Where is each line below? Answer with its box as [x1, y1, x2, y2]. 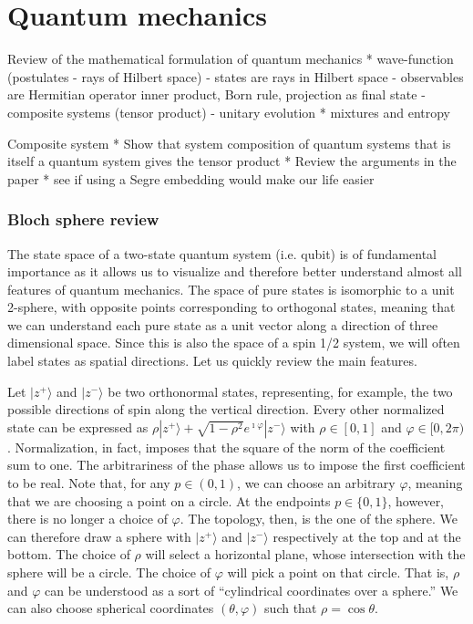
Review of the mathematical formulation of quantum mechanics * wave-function [7, 49, 454, 68]
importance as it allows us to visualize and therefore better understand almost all [7, 262, 462, 281]
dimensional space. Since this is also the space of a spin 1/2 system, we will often [7, 333, 460, 352]
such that [264, 598, 317, 618]
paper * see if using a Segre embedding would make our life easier [7, 169, 375, 188]
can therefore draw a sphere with [7, 526, 191, 546]
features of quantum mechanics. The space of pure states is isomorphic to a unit [7, 279, 455, 298]
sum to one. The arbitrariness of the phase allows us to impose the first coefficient [7, 455, 466, 474]
